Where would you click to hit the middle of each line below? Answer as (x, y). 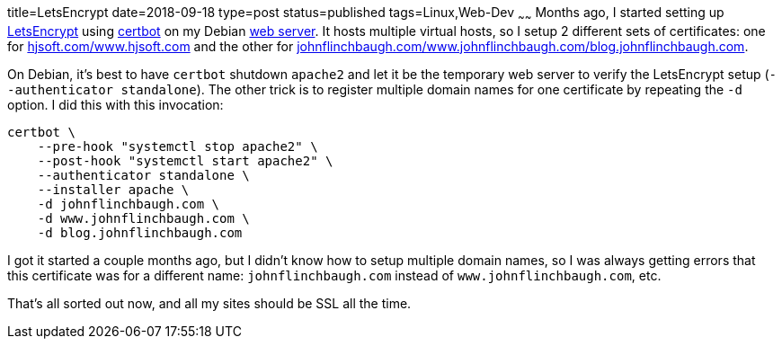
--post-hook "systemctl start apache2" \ (185, 160)
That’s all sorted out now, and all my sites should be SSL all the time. (209, 303)
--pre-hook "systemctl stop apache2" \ (178, 146)
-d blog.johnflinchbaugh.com (140, 232)
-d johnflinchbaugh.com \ (129, 204)
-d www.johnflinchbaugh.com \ (143, 218)
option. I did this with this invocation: (116, 104)
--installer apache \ (113, 189)
